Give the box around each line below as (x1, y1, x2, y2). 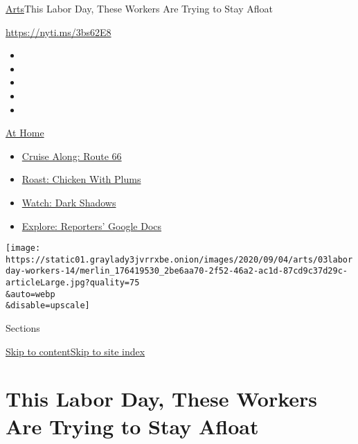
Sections (6, 321, 40, 335)
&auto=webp (6, 289, 55, 299)
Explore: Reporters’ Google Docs (21, 218, 162, 233)
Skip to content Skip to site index (6, 344, 145, 358)
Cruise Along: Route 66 (21, 148, 122, 163)
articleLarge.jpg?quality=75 (6, 278, 140, 288)
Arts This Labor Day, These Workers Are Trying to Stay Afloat (6, 1, 273, 15)
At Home (6, 125, 44, 140)
